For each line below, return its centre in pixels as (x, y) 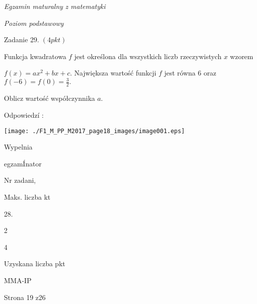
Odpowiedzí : (24, 114)
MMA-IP (18, 280)
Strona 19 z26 (25, 297)
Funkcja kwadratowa (35, 56)
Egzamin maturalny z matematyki (55, 6)
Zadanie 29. (22, 39)
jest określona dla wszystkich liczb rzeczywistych (148, 56)
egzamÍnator (23, 163)
